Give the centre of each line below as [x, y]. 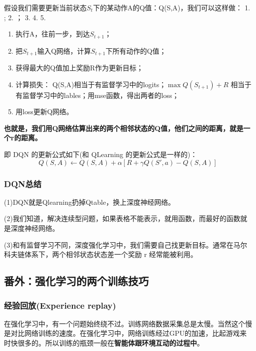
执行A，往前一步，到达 [53, 34]
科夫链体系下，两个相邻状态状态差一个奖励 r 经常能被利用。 [101, 254]
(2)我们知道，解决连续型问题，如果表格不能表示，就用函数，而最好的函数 [122, 218]
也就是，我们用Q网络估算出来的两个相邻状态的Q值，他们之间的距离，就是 [124, 128]
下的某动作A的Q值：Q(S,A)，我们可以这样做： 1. [171, 7]
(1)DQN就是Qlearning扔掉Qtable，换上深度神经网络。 [90, 202]
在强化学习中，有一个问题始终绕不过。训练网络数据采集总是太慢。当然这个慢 [128, 323]
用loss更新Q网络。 [44, 112]
